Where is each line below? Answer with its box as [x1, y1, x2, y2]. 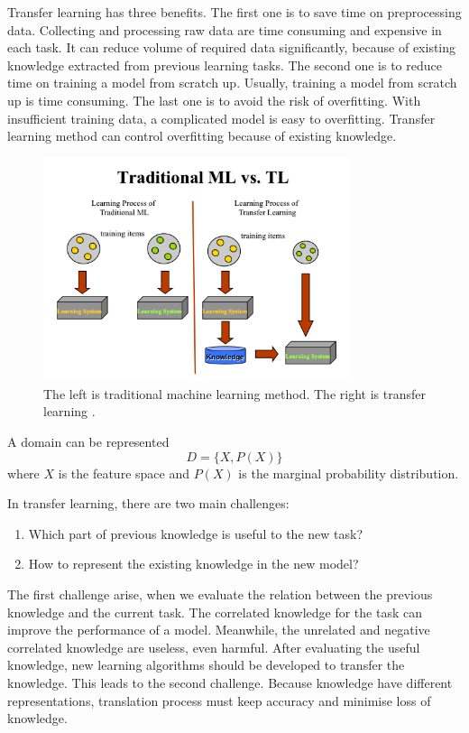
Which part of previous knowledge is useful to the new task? [28, 524, 363, 543]
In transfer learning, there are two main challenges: [7, 494, 290, 513]
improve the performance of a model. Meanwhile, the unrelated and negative [7, 620, 430, 639]
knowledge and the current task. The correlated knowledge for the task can [7, 602, 422, 621]
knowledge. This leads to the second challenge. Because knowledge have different [7, 673, 453, 691]
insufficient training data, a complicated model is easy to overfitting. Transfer [7, 108, 436, 127]
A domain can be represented [7, 431, 170, 450]
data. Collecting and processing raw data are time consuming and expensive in [7, 20, 442, 39]
